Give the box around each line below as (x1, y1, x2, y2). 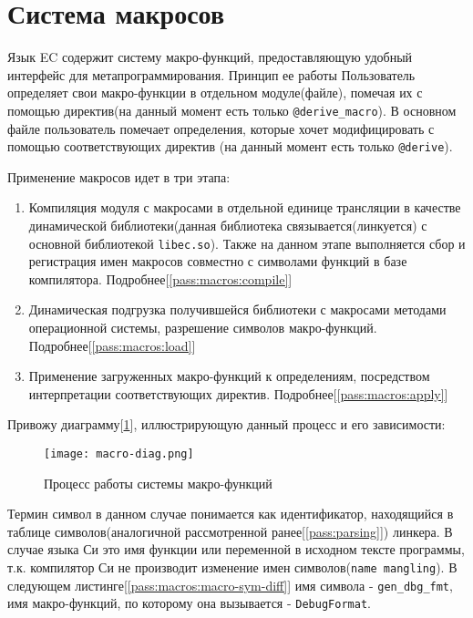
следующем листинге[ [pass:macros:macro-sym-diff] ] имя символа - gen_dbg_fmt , (7, 575, 453, 594)
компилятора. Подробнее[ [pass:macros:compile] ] (28, 269, 293, 288)
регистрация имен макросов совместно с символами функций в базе (28, 252, 407, 271)
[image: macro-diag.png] (44, 448, 194, 460)
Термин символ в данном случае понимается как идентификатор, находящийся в (7, 504, 454, 523)
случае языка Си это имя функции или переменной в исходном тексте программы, (7, 540, 465, 559)
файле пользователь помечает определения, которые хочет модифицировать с (7, 118, 435, 138)
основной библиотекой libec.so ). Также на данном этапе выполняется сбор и (28, 233, 466, 252)
